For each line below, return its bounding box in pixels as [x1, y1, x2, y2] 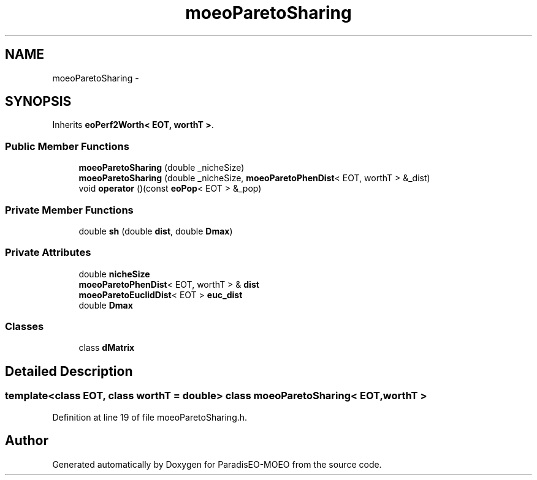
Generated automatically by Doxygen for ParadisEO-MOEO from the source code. [52, 459, 382, 470]
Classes [5, 320, 44, 333]
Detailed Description [5, 363, 133, 379]
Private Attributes [5, 246, 91, 259]
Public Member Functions [5, 140, 129, 152]
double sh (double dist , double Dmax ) [78, 225, 233, 236]
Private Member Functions [5, 203, 134, 216]
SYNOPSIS [5, 94, 72, 110]
